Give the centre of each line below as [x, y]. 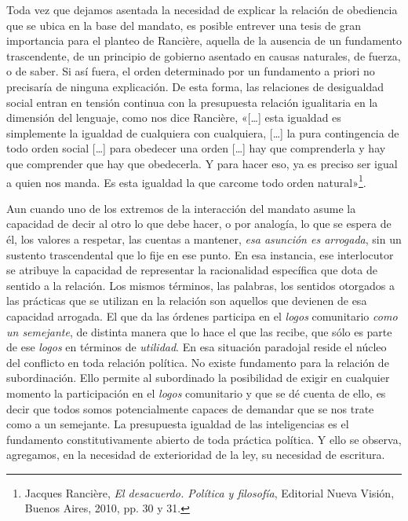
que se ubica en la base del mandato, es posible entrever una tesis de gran [184, 25]
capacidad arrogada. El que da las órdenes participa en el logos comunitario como [202, 316]
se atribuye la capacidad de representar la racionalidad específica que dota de [192, 270]
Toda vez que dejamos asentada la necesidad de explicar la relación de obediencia [202, 9]
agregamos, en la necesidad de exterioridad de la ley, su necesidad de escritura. [196, 455]
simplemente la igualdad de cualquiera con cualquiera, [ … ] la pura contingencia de [203, 132]
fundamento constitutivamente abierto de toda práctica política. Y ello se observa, [204, 439]
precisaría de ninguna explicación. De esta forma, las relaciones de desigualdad [195, 86]
